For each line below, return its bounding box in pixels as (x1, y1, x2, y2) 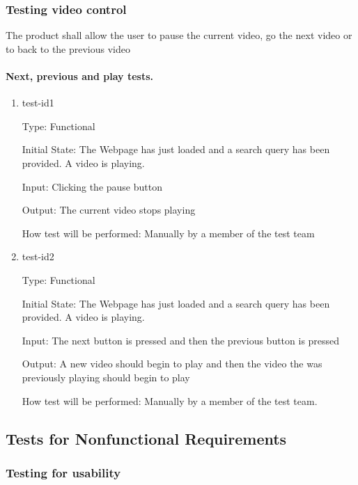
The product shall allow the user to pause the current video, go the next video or (6, 28, 352, 42)
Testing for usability (6, 463, 121, 481)
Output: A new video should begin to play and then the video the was (22, 356, 322, 371)
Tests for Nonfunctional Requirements (6, 427, 287, 449)
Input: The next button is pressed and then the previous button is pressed (22, 333, 340, 347)
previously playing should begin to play (22, 369, 190, 384)
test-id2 (22, 249, 54, 264)
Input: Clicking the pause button (22, 179, 162, 193)
